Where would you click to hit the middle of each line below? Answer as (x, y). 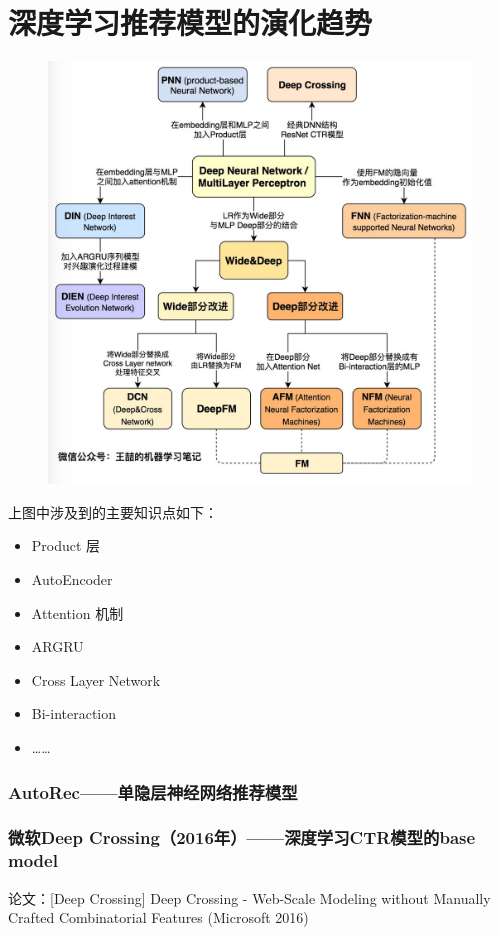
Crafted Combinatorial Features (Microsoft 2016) (158, 917)
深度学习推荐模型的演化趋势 (190, 22)
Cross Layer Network (96, 679)
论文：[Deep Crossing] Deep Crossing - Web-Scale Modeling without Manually (249, 897)
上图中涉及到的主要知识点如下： (113, 511)
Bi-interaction (74, 713)
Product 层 (66, 545)
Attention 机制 (77, 612)
